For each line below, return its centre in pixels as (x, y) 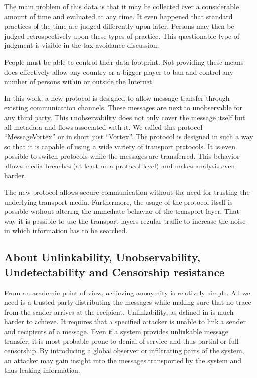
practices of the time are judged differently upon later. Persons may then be (119, 26)
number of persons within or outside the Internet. (79, 81)
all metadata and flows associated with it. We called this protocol (104, 127)
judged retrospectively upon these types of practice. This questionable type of (122, 35)
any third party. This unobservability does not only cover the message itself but (125, 117)
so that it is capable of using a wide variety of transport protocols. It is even (120, 146)
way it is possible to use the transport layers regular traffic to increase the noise (125, 221)
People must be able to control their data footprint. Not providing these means (124, 62)
